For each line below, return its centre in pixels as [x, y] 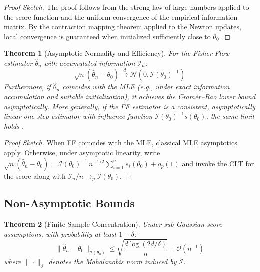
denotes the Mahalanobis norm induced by [113, 261]
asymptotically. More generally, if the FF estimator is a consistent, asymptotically [130, 106]
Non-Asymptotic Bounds [69, 203]
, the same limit [230, 116]
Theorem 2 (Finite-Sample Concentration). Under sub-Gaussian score [113, 224]
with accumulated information [90, 62]
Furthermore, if [27, 86]
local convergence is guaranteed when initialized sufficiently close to [107, 36]
